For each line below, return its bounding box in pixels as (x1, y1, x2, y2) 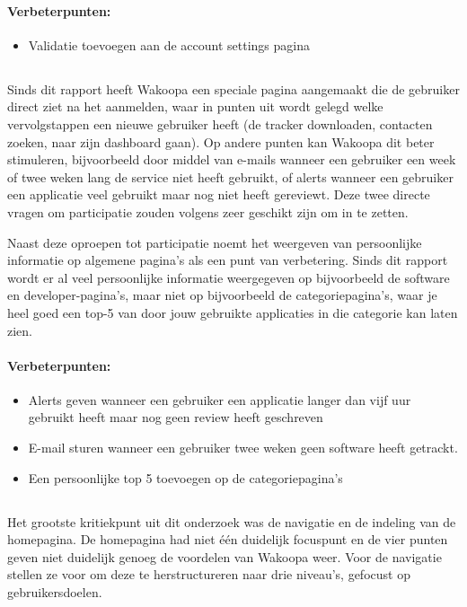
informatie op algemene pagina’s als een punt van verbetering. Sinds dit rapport (7, 251, 448, 269)
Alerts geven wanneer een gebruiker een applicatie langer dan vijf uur (28, 390, 411, 409)
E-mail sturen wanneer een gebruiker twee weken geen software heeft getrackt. (28, 438, 458, 457)
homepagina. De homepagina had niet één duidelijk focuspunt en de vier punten (7, 530, 448, 549)
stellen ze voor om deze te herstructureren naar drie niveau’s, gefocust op (7, 565, 410, 584)
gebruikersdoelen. (7, 583, 102, 602)
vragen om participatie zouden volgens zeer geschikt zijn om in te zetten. (7, 202, 409, 221)
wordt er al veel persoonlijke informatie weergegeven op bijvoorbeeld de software (7, 268, 450, 286)
